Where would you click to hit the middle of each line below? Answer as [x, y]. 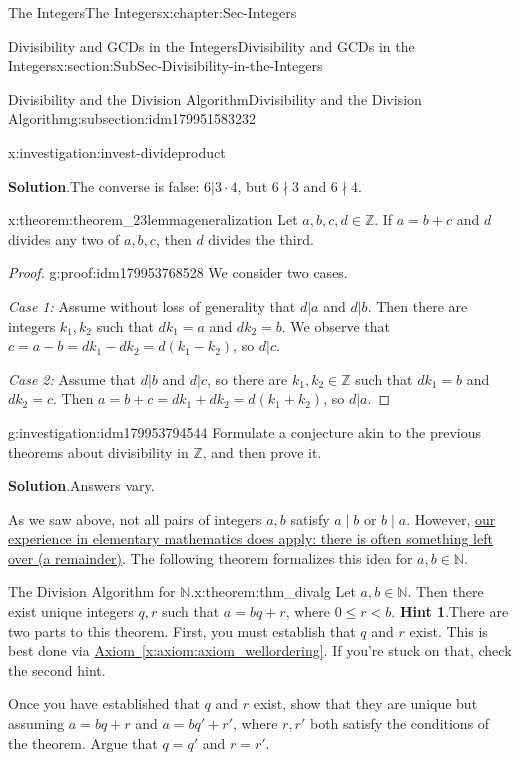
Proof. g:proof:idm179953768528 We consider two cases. [178, 272]
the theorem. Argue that [83, 742]
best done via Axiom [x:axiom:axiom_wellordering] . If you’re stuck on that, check [260, 650]
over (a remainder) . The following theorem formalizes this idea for [210, 557]
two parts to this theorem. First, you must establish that [182, 630]
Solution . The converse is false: [104, 185]
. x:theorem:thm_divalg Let [273, 591]
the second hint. [57, 669]
